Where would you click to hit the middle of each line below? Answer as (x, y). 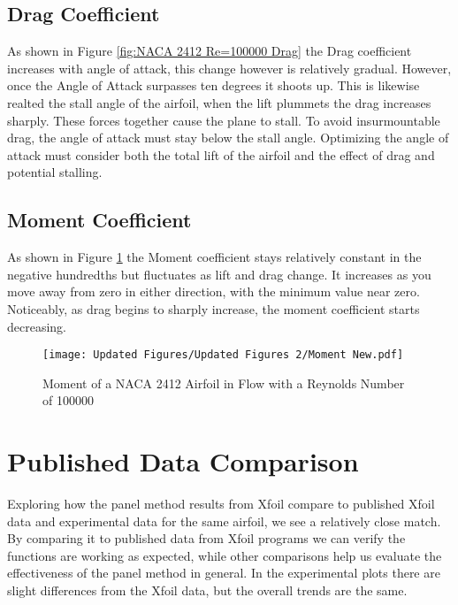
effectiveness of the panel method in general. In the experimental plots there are (224, 573)
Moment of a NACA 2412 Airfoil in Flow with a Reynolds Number (224, 383)
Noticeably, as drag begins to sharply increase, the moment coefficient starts (214, 308)
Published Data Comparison (183, 461)
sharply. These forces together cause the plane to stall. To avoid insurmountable (224, 120)
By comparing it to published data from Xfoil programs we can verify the (206, 538)
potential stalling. (55, 172)
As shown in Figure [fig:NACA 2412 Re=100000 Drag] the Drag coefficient (210, 51)
